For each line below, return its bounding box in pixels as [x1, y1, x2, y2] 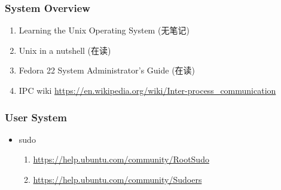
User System [5, 109, 67, 124]
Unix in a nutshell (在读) [19, 44, 111, 56]
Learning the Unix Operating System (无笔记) [19, 24, 190, 36]
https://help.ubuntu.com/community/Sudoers [33, 173, 202, 185]
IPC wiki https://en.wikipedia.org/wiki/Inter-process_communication [19, 84, 276, 96]
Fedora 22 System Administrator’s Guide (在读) [19, 64, 196, 76]
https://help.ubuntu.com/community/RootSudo [33, 153, 209, 166]
